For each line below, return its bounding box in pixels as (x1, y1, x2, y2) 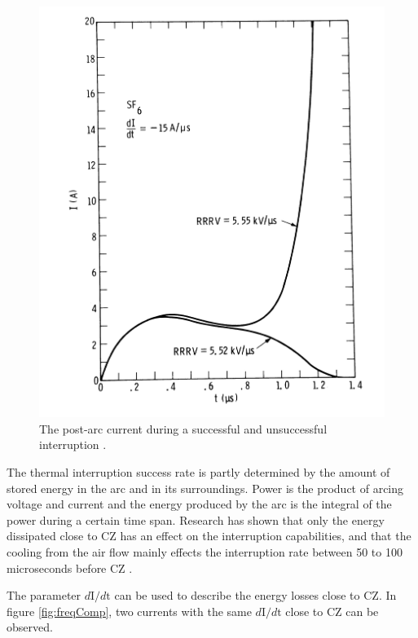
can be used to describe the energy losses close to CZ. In (114, 587, 397, 604)
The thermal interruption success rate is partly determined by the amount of (7, 464, 390, 481)
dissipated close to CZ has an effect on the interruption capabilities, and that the (7, 527, 411, 544)
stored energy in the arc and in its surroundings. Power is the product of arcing (7, 479, 404, 496)
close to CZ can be (285, 602, 379, 619)
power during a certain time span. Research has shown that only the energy (7, 511, 385, 528)
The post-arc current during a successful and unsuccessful (39, 420, 328, 437)
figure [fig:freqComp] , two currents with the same (7, 602, 252, 619)
